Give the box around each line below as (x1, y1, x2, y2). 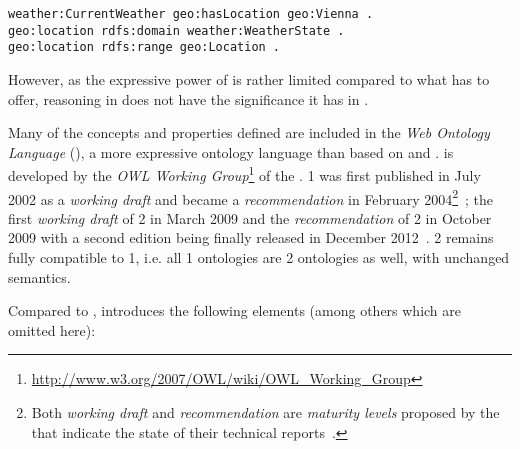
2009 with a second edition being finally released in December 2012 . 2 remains (8, 227, 494, 248)
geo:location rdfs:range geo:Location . (8, 40, 281, 55)
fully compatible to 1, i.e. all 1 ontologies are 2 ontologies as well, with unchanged (8, 247, 510, 268)
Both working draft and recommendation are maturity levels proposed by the (31, 402, 500, 422)
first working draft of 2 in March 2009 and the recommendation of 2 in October (8, 207, 492, 228)
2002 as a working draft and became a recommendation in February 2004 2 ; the (8, 185, 494, 209)
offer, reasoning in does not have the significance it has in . (8, 88, 369, 109)
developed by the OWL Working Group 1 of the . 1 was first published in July (8, 162, 481, 185)
